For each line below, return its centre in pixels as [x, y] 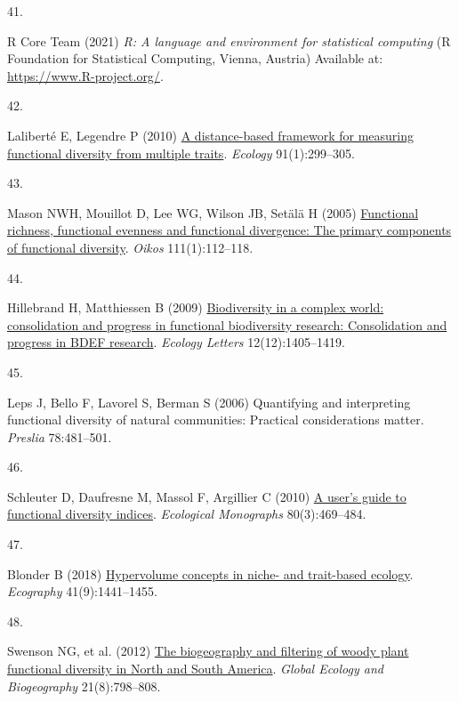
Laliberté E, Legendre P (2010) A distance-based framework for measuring [211, 135]
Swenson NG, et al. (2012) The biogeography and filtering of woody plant [208, 651]
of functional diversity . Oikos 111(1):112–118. [130, 247]
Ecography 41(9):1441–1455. [82, 591]
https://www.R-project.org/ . [85, 75]
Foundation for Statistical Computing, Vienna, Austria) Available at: [195, 58]
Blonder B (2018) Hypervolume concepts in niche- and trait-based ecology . [210, 573]
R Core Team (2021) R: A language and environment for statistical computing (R [229, 40]
